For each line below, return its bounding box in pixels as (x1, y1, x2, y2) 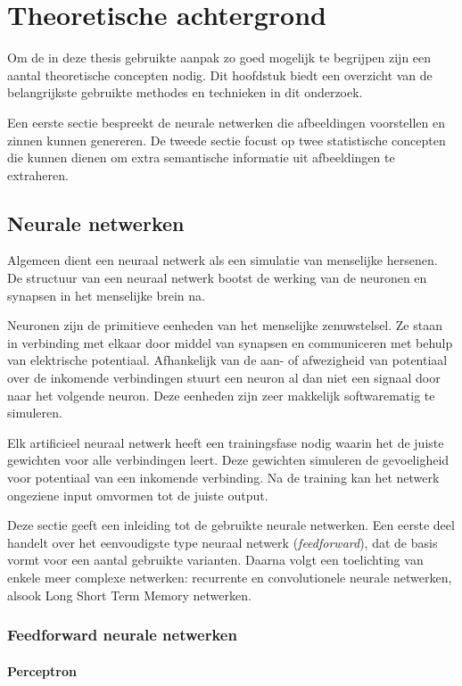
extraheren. (7, 165, 69, 184)
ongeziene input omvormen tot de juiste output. (7, 485, 268, 504)
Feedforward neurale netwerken (7, 624, 237, 646)
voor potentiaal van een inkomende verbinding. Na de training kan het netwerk (7, 468, 440, 487)
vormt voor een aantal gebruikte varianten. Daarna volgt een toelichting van (7, 550, 424, 569)
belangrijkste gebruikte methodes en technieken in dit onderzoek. (7, 83, 363, 102)
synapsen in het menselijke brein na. (7, 285, 205, 304)
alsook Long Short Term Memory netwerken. (7, 585, 252, 604)
